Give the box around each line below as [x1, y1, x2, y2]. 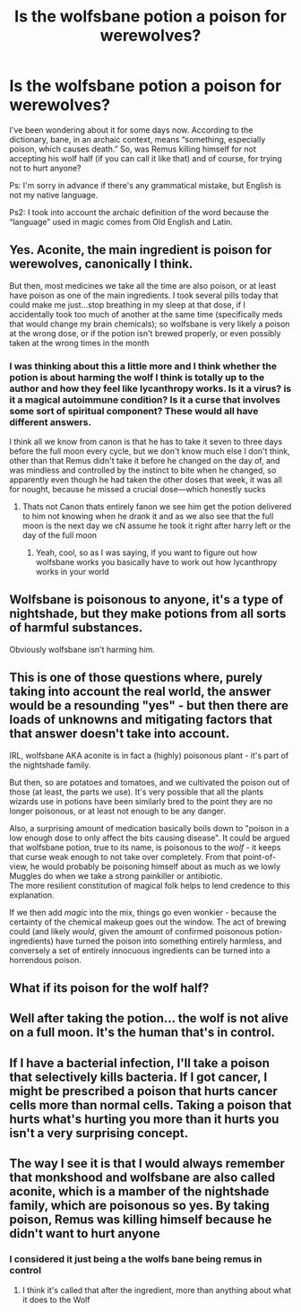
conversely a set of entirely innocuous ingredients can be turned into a [9, 944, 271, 956]
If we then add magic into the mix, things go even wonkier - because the [9, 907, 278, 917]
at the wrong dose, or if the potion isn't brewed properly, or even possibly [9, 327, 281, 338]
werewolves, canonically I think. [9, 256, 193, 272]
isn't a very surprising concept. [9, 1125, 189, 1141]
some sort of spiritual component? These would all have [9, 404, 259, 417]
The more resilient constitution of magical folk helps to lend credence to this [9, 880, 291, 891]
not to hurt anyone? [9, 162, 82, 173]
